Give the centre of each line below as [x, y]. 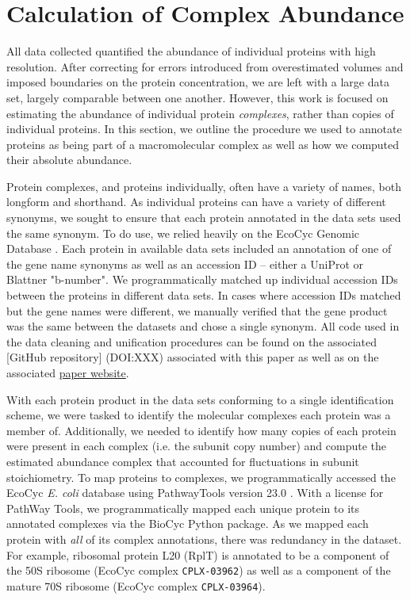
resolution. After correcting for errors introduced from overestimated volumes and [205, 66]
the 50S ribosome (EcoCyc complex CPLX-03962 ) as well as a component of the [199, 570]
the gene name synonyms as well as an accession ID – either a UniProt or [185, 264]
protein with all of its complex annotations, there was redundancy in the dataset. [204, 539]
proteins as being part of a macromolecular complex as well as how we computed [203, 144]
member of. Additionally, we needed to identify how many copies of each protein [201, 430]
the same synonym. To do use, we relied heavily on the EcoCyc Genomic [183, 233]
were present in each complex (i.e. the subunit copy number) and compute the [196, 446]
